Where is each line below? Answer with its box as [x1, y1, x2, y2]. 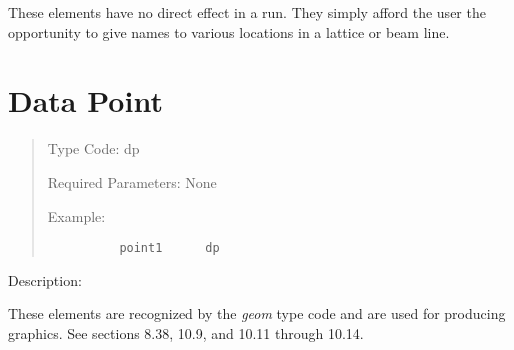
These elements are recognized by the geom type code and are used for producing [8, 303, 506, 324]
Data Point [8, 80, 163, 121]
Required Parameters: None [47, 171, 217, 192]
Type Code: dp [47, 138, 140, 159]
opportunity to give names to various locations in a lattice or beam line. [8, 21, 450, 42]
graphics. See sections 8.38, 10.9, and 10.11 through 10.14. [8, 322, 364, 343]
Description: [8, 269, 82, 290]
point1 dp [119, 241, 220, 256]
